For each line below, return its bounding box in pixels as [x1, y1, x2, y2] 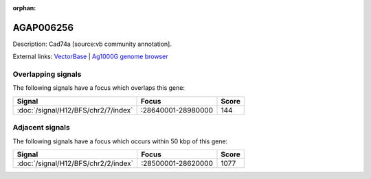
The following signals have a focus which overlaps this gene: [12, 84, 185, 92]
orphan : [12, 4, 36, 12]
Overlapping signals [12, 69, 82, 79]
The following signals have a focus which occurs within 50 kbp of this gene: [12, 137, 228, 145]
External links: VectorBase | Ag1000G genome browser [12, 52, 168, 61]
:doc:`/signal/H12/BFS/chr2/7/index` [16, 105, 133, 115]
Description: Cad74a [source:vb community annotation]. [12, 40, 172, 48]
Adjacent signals [12, 123, 70, 132]
